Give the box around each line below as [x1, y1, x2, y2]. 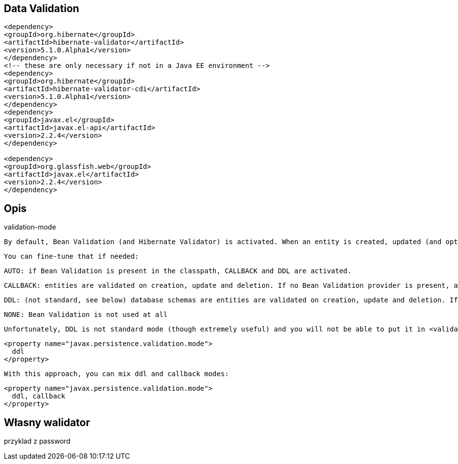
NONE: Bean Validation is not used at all [4, 311, 168, 319]
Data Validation [4, 2, 80, 15]
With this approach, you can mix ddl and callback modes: [4, 370, 229, 378]
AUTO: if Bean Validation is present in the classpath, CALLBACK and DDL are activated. [4, 267, 352, 275]
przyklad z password [4, 437, 71, 446]
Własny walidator [4, 416, 90, 429]
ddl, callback [12, 392, 65, 400]
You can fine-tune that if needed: [4, 252, 139, 261]
